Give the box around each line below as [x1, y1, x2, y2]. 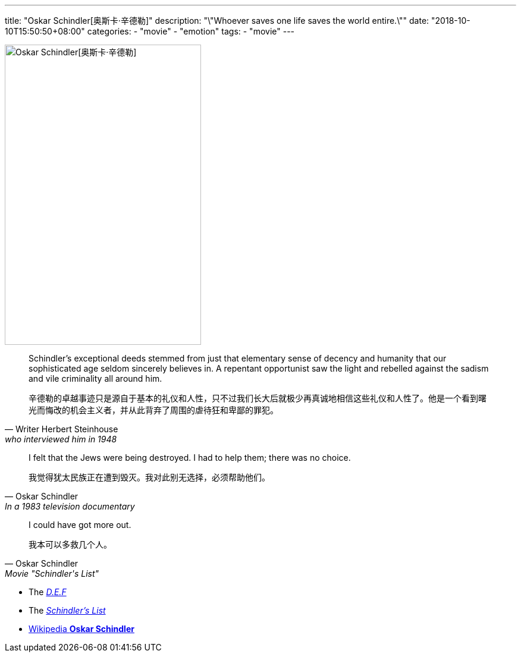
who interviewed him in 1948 [5, 434, 117, 444]
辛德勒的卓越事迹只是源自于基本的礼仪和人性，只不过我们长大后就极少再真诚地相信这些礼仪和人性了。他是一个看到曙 [29, 393, 487, 403]
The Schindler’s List [29, 605, 106, 615]
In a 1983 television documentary [5, 501, 135, 511]
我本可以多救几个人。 [29, 539, 112, 549]
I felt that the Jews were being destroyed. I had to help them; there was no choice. [29, 452, 351, 463]
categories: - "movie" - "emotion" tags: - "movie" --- [87, 26, 295, 36]
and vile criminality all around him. [29, 373, 162, 383]
